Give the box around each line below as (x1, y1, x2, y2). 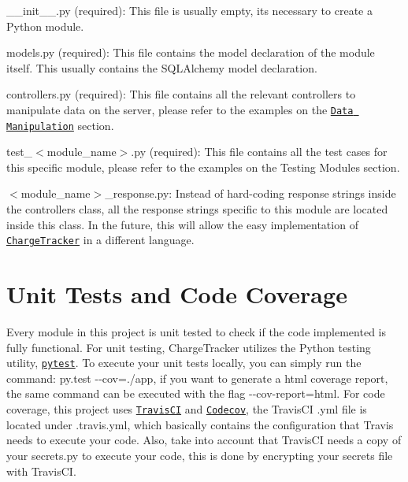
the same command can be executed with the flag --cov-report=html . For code (6, 385, 385, 402)
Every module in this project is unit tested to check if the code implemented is (6, 324, 386, 340)
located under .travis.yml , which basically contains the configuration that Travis (6, 416, 394, 432)
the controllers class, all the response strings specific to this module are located (6, 201, 388, 217)
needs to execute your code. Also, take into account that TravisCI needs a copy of (6, 432, 402, 448)
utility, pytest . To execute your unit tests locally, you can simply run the (6, 354, 362, 371)
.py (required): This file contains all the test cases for (131, 143, 388, 160)
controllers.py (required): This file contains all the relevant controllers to (6, 86, 356, 102)
